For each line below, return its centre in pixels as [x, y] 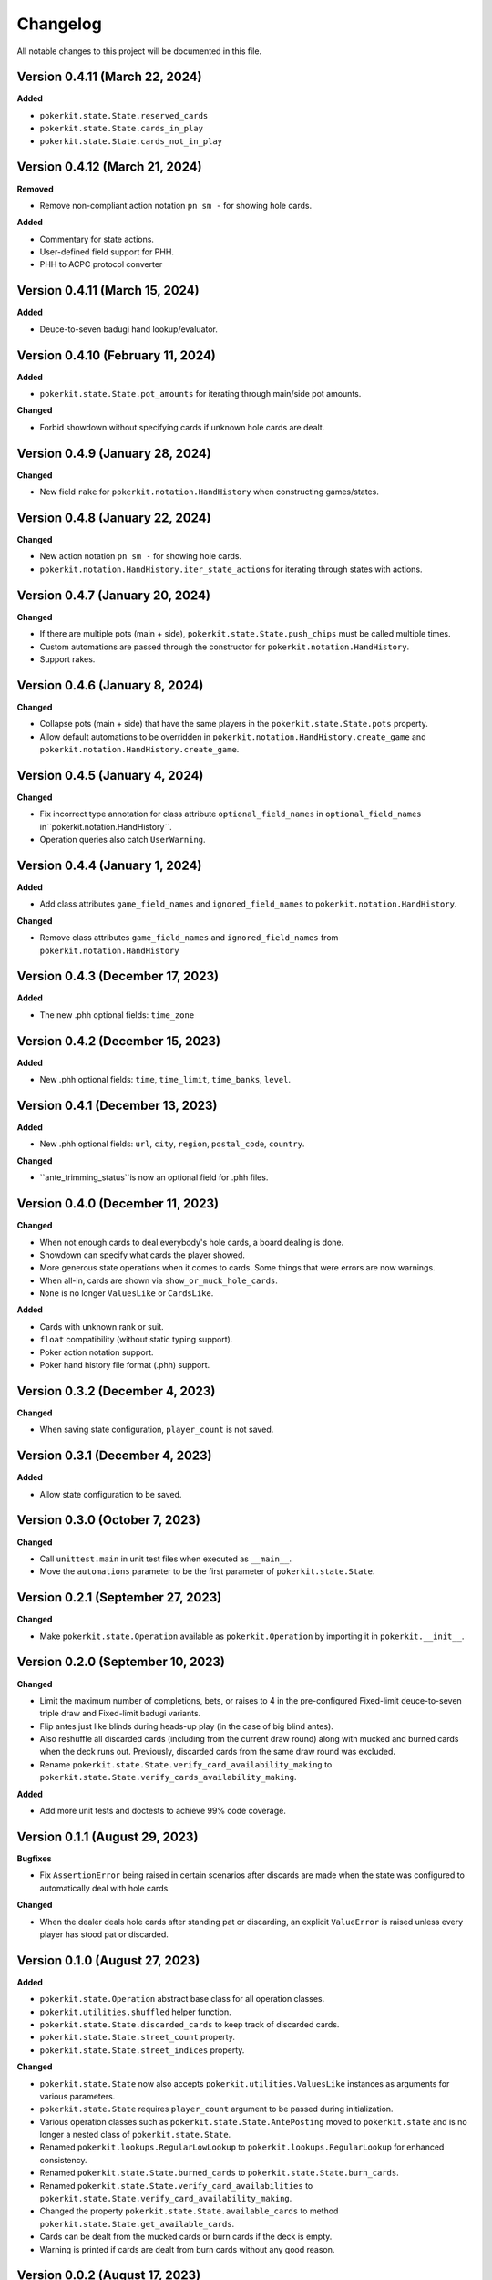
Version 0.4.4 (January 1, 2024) [109, 865]
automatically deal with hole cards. [105, 1888]
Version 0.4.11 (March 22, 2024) [109, 77]
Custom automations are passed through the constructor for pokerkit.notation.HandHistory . [225, 647]
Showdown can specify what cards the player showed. [143, 1255]
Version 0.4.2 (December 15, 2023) [119, 1041]
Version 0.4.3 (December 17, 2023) [118, 976]
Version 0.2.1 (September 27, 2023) [119, 1597]
